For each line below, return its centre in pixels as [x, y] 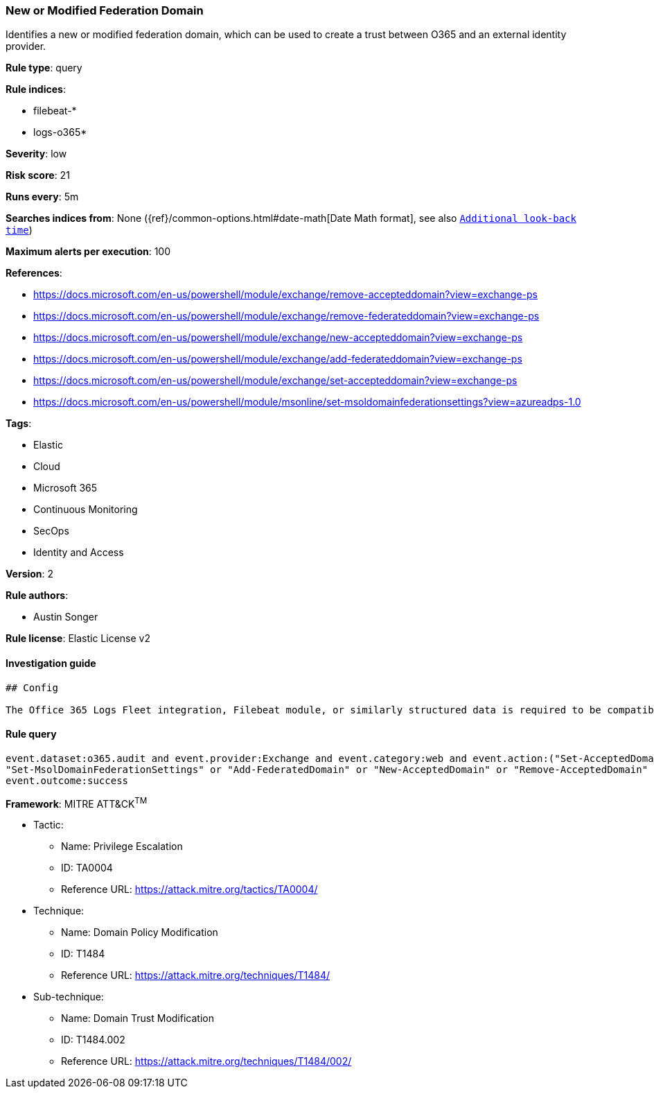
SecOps [51, 531]
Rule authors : [37, 596]
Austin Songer [66, 617]
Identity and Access [79, 553]
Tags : [19, 424]
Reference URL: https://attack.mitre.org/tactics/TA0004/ [189, 889]
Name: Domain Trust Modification [138, 1018]
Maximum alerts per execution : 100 [88, 252]
